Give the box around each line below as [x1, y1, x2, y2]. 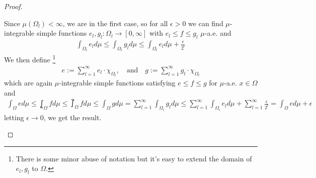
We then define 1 [4, 53, 56, 64]
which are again [4, 77, 53, 88]
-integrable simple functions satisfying [59, 77, 176, 88]
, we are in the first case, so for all [62, 18, 168, 28]
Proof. [4, 1, 23, 11]
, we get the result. [43, 112, 102, 122]
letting [4, 112, 24, 122]
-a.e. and [204, 28, 231, 38]
